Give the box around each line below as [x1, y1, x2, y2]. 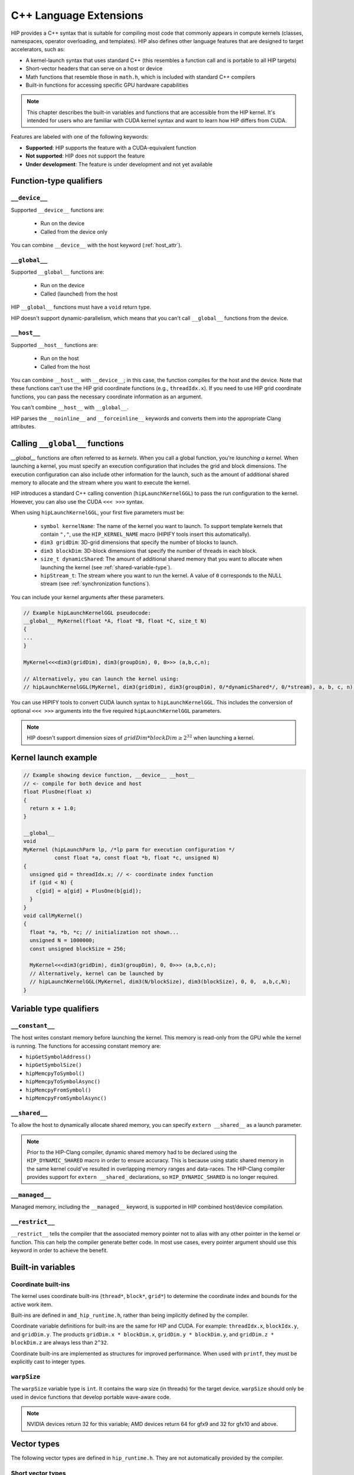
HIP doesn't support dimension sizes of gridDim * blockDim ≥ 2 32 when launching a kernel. [27, 733, 255, 742]
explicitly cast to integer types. [11, 1358, 86, 1365]
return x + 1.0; [29, 805, 77, 811]
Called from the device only [40, 228, 108, 235]
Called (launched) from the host [40, 290, 118, 297]
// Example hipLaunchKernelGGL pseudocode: [23, 609, 152, 616]
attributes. [11, 422, 36, 430]
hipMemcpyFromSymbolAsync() [25, 1094, 107, 1102]
